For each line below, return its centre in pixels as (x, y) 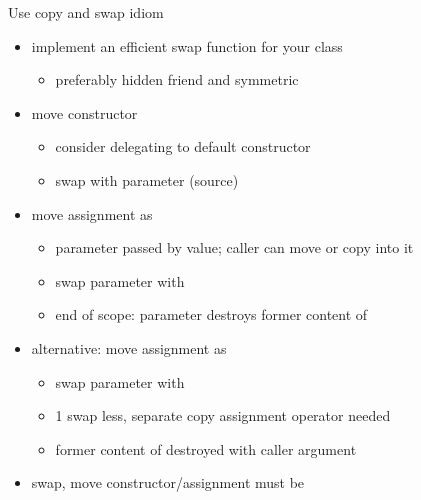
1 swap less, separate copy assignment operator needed (223, 415)
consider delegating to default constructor (183, 146)
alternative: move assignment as (129, 347)
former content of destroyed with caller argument (206, 448)
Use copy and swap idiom (86, 12)
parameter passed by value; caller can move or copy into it (234, 247)
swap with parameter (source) (147, 179)
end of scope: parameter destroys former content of (211, 314)
